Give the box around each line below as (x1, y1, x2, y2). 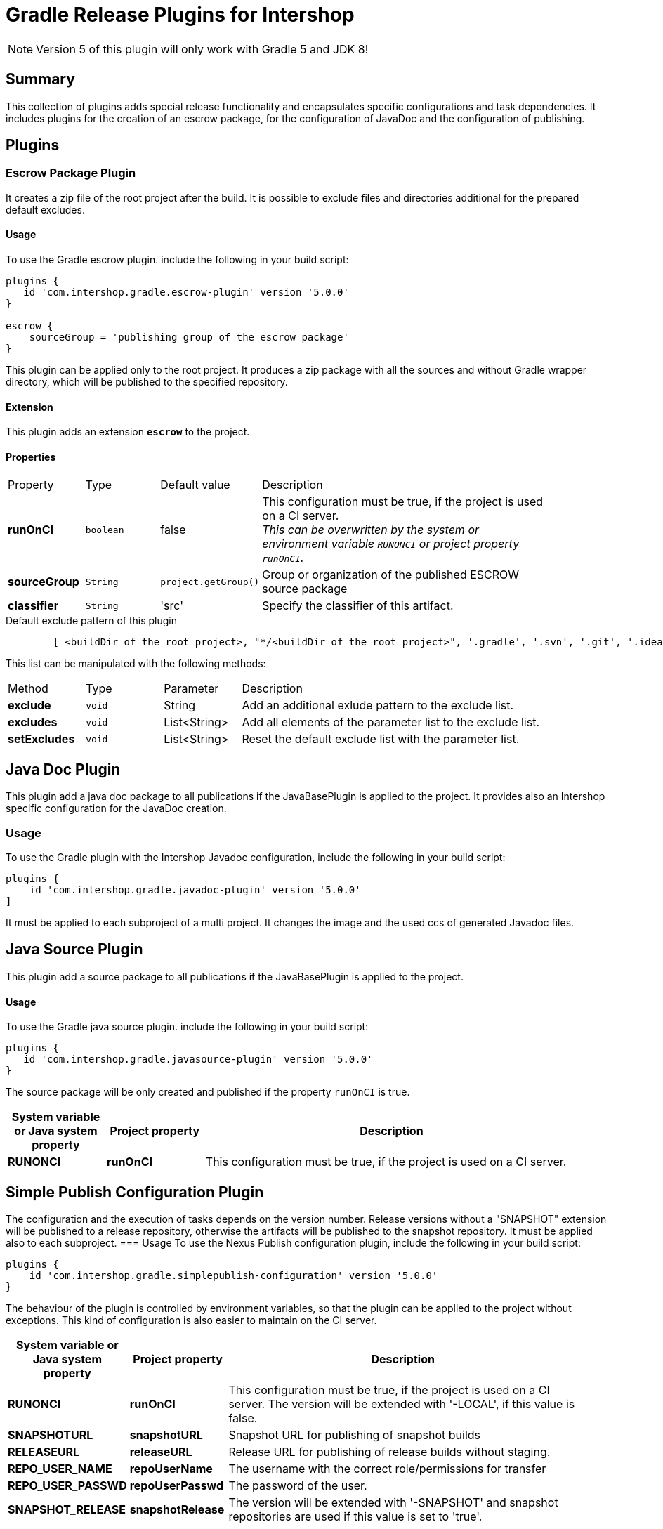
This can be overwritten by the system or (262, 523, 480, 537)
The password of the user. (228, 1478, 367, 1492)
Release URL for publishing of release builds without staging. (228, 1444, 551, 1459)
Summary (6, 70, 75, 88)
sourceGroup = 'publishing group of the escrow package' (29, 332, 349, 343)
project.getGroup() (160, 576, 260, 587)
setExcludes (8, 732, 75, 747)
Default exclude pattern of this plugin (6, 615, 178, 627)
